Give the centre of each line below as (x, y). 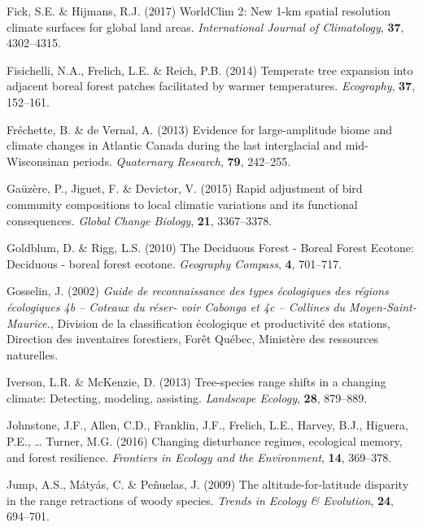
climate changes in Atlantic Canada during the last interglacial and (174, 145)
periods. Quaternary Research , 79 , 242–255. (182, 161)
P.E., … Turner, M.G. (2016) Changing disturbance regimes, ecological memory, (205, 441)
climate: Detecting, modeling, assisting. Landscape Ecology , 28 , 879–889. (187, 397)
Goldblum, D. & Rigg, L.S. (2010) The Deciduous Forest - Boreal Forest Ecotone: (210, 248)
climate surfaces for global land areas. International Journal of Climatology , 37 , (205, 26)
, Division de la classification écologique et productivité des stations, (220, 322)
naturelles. (33, 354)
